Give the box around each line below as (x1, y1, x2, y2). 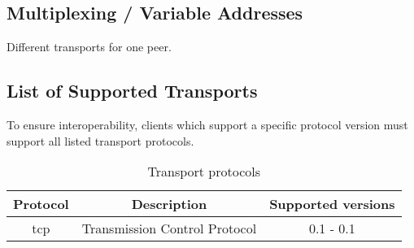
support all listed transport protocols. (7, 132, 194, 149)
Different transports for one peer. (7, 38, 172, 55)
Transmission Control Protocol (81, 219, 257, 238)
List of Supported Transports (7, 78, 258, 103)
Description (131, 194, 207, 214)
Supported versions (269, 194, 395, 214)
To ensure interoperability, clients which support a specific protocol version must (7, 116, 408, 133)
